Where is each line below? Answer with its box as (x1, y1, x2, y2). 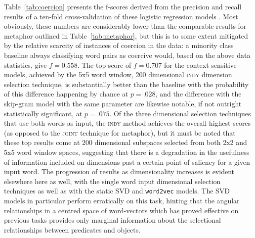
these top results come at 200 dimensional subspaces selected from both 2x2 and (4, 137, 247, 147)
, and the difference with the (155, 89, 242, 99)
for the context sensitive (164, 59, 237, 70)
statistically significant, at (4, 108, 83, 118)
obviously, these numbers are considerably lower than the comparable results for (4, 21, 247, 31)
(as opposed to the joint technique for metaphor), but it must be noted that (4, 127, 236, 138)
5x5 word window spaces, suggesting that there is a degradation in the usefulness (4, 146, 250, 157)
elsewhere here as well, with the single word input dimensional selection (4, 176, 221, 186)
